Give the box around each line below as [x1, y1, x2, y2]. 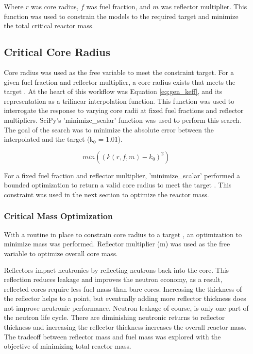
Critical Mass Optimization [4, 210, 113, 222]
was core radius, [31, 1, 79, 11]
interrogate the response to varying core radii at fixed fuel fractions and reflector [4, 105, 244, 115]
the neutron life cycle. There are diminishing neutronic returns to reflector [4, 312, 225, 322]
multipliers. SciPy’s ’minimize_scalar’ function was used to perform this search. [4, 114, 241, 125]
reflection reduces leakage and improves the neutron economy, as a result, [4, 274, 222, 284]
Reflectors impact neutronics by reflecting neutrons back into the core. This [4, 264, 229, 275]
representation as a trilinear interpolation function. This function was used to [4, 95, 235, 106]
